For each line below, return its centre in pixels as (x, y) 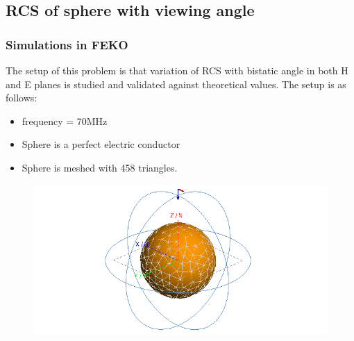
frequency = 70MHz (65, 120)
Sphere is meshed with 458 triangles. (100, 167)
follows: (22, 98)
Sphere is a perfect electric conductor (101, 144)
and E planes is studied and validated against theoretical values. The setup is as (176, 84)
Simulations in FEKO (67, 44)
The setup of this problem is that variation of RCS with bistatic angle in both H (177, 70)
